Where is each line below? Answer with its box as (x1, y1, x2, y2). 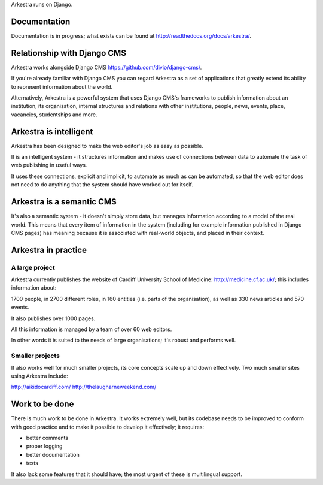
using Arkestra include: (11, 372, 68, 379)
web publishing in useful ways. (11, 162, 87, 169)
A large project (11, 263, 55, 272)
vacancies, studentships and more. (11, 111, 98, 118)
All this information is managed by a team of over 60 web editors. (11, 326, 172, 333)
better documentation (26, 451, 80, 458)
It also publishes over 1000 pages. (11, 315, 96, 322)
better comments (26, 435, 69, 442)
